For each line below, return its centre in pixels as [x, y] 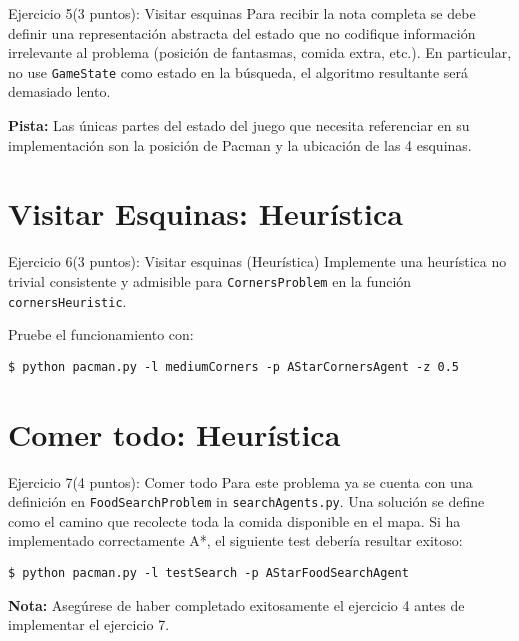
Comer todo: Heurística [174, 433]
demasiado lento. [59, 91]
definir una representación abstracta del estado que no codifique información [242, 32]
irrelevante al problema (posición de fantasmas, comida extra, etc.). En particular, [260, 52]
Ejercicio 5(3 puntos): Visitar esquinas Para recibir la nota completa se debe [242, 13]
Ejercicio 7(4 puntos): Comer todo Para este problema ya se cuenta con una [240, 481]
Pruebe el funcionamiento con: [101, 334]
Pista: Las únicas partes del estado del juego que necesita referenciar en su [239, 125]
